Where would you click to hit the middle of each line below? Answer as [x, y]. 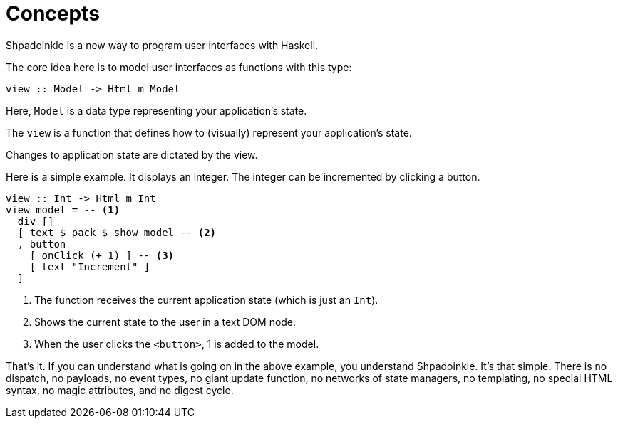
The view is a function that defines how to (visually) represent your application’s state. [209, 132]
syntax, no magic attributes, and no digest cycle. [120, 390]
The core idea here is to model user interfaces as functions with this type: [179, 67]
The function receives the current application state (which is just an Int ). [206, 300]
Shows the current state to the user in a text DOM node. [165, 322]
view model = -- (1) [63, 210]
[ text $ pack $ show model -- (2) [117, 232]
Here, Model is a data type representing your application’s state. [156, 110]
